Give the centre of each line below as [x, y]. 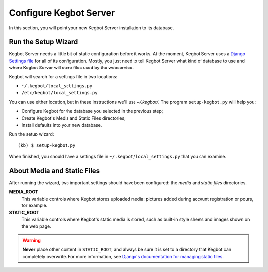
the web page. [36, 226]
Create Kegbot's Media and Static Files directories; [74, 118]
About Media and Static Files [55, 170]
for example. [34, 205]
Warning [32, 240]
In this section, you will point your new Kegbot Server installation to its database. [92, 28]
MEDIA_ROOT [24, 192]
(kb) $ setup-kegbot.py [47, 145]
